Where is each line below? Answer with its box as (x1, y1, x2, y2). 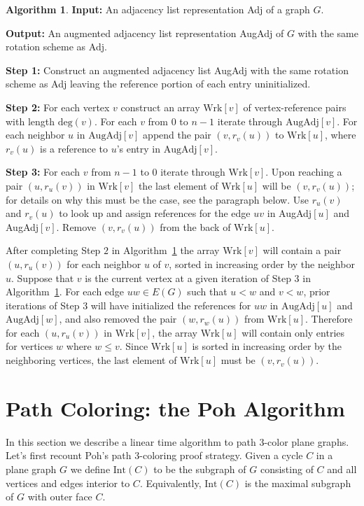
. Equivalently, (139, 475, 202, 490)
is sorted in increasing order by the (192, 339, 342, 353)
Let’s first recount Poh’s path (6, 448, 132, 463)
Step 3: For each (6, 164, 80, 179)
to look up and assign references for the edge (59, 206, 251, 220)
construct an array (120, 99, 200, 114)
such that (187, 284, 227, 299)
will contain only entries (241, 325, 345, 339)
